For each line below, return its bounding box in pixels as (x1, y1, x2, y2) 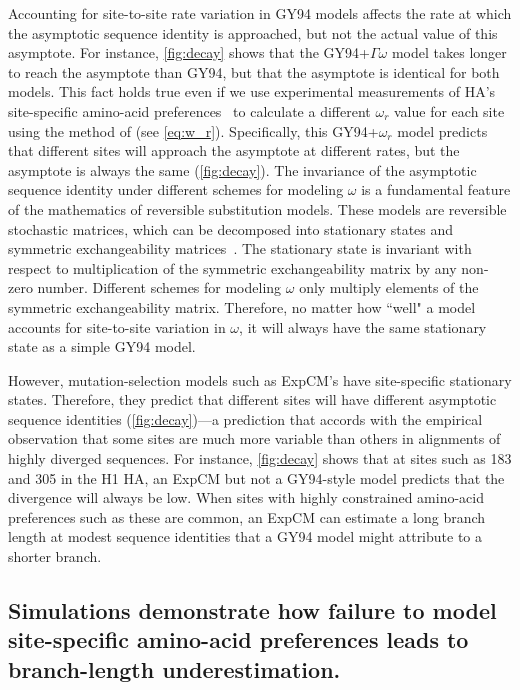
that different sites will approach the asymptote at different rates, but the (8, 140, 460, 161)
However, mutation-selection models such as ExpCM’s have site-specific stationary (8, 369, 512, 390)
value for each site (393, 100, 505, 121)
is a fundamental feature (361, 179, 511, 200)
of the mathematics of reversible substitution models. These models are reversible (8, 198, 507, 219)
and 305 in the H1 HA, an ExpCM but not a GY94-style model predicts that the (8, 467, 505, 488)
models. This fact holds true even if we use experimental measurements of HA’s (8, 81, 496, 102)
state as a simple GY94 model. (8, 336, 196, 357)
